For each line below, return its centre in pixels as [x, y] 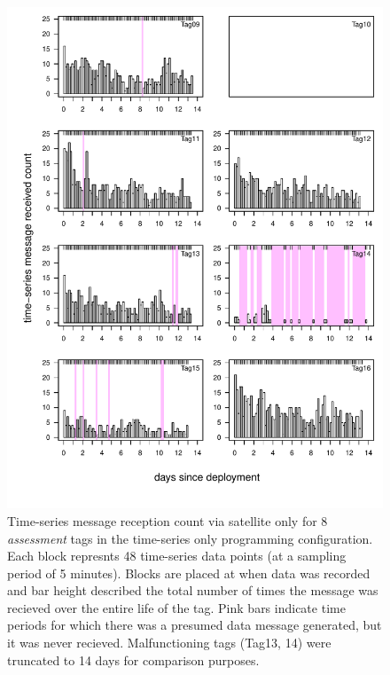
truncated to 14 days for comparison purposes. [133, 659]
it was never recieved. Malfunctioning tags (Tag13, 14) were [169, 643]
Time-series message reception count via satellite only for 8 [168, 520]
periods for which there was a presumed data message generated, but [195, 625]
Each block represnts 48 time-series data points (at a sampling [177, 556]
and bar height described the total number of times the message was [193, 590]
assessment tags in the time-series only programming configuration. [190, 538]
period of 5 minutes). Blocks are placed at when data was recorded [189, 573]
